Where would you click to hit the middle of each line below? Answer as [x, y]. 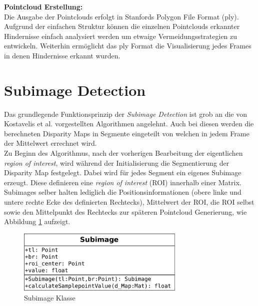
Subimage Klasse [50, 297]
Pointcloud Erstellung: [43, 6]
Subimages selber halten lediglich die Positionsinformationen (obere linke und [123, 192]
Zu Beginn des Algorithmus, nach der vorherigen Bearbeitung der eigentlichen [123, 153]
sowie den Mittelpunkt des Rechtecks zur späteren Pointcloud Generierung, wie [125, 211]
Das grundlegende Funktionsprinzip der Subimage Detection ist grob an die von [126, 114]
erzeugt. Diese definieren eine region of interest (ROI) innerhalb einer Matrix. [123, 182]
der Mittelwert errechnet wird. [50, 143]
